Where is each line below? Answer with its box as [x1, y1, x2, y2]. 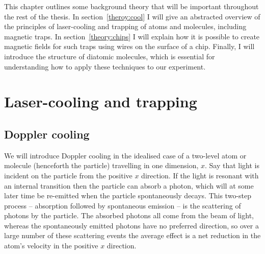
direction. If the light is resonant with [141, 170, 259, 180]
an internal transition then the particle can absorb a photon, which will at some [4, 180, 254, 191]
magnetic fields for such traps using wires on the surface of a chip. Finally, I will [4, 41, 255, 52]
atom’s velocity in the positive [4, 240, 98, 251]
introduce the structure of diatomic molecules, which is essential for [4, 51, 215, 61]
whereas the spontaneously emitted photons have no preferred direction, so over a [4, 220, 259, 230]
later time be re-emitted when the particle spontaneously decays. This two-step [4, 190, 252, 201]
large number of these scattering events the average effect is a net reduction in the [4, 230, 261, 241]
